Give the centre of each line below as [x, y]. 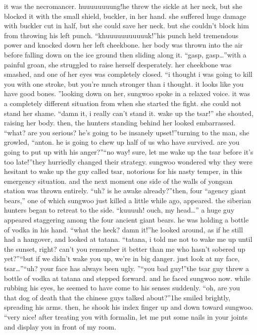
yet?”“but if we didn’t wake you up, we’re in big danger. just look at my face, [122, 258]
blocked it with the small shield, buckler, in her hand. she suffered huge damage [125, 16]
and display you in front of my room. [60, 326]
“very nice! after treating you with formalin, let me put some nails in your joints [126, 317]
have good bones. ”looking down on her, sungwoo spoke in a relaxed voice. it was [127, 93]
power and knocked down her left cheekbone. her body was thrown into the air [124, 45]
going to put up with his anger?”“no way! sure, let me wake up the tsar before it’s [129, 151]
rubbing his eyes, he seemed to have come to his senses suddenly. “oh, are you [122, 288]
